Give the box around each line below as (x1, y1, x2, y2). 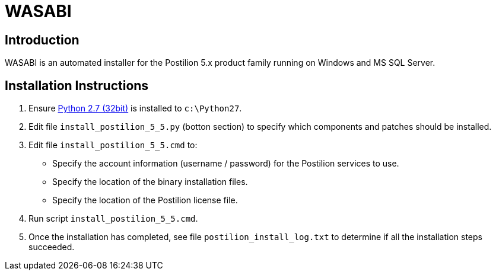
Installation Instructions (5, 78, 149, 93)
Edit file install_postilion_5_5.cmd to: (28, 140, 198, 151)
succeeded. (28, 242, 75, 252)
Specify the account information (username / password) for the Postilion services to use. (52, 158, 399, 169)
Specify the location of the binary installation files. (52, 177, 248, 187)
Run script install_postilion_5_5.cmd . (28, 213, 198, 224)
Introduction (5, 32, 80, 47)
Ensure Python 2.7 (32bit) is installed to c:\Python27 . (28, 103, 242, 114)
